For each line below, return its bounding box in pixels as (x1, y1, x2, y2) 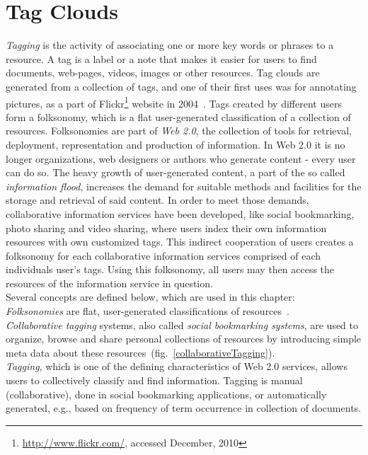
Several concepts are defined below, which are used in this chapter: (6, 289, 295, 304)
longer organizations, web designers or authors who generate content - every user (6, 151, 356, 166)
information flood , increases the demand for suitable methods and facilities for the (6, 178, 362, 193)
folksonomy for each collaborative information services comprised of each (6, 248, 321, 263)
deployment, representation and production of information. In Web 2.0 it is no (6, 137, 345, 151)
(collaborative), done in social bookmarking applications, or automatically (6, 386, 327, 401)
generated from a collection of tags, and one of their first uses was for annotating (6, 79, 357, 93)
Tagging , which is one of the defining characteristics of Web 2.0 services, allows (6, 359, 347, 374)
